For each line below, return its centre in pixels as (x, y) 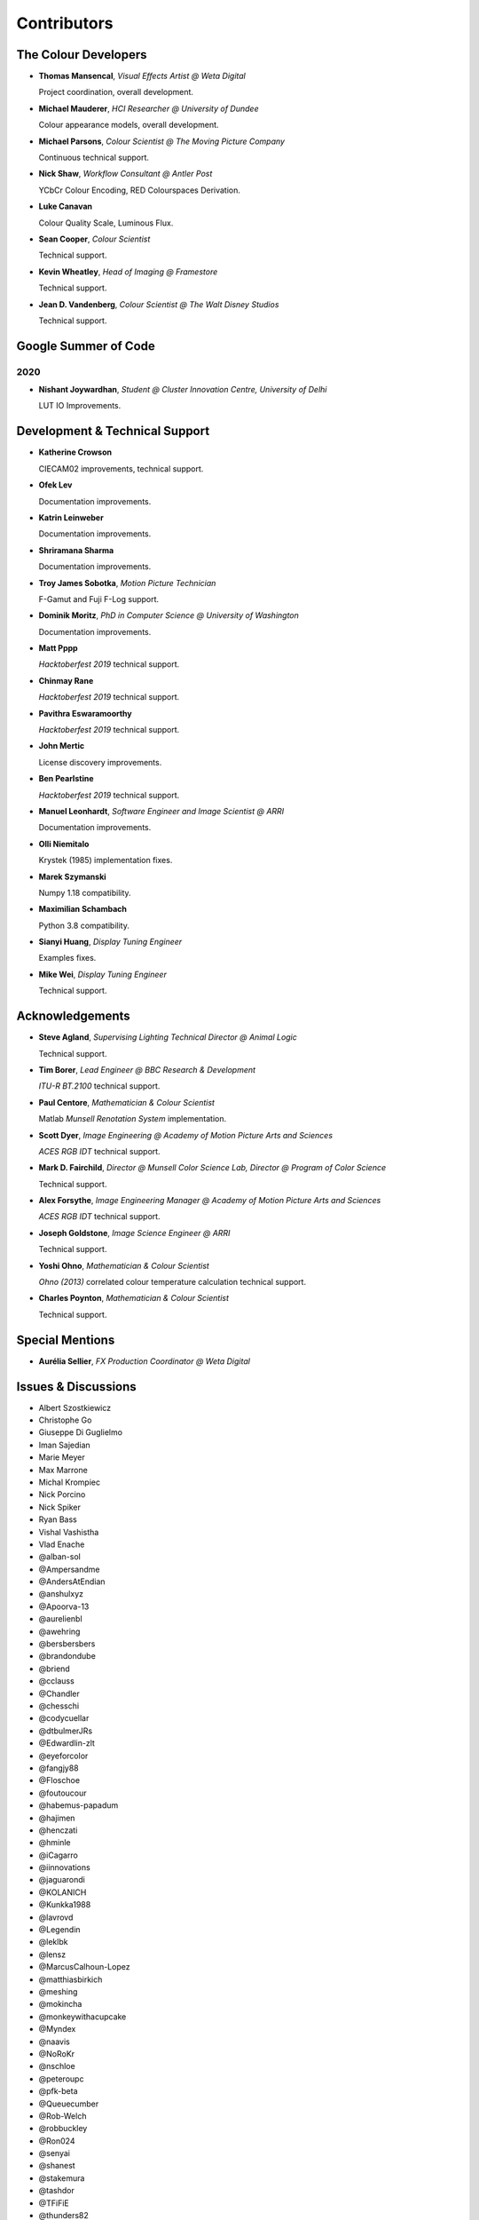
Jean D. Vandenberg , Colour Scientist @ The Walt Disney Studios (159, 304)
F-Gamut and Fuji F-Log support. (99, 599)
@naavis (54, 2042)
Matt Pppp (59, 648)
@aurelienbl (61, 1619)
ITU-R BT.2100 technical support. (99, 1086)
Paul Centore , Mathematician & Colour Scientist (126, 1102)
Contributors (65, 23)
